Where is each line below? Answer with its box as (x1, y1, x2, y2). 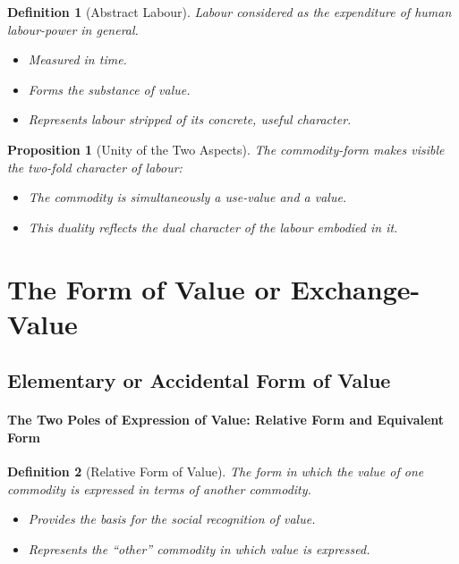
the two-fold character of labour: (7, 157, 183, 176)
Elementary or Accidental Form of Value (7, 366, 391, 394)
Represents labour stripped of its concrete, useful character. (28, 110, 352, 129)
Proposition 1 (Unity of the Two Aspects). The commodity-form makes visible (7, 139, 445, 158)
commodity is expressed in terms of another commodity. (7, 479, 311, 498)
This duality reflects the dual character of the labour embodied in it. (28, 217, 398, 236)
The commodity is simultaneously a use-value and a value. (28, 188, 347, 206)
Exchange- (290, 270, 421, 307)
